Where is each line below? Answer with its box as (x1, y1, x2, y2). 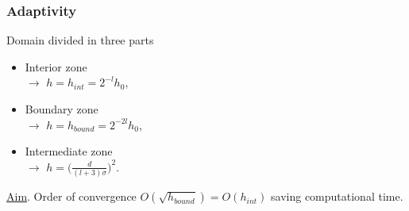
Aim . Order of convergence (6, 188, 137, 205)
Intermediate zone (25, 143, 113, 159)
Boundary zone (25, 101, 98, 117)
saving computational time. (271, 188, 403, 205)
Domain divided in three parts (6, 32, 154, 48)
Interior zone (25, 58, 87, 75)
